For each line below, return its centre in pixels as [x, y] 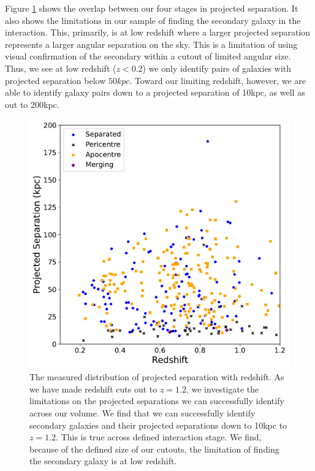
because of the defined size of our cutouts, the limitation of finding [154, 449]
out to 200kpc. [32, 104]
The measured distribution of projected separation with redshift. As [157, 377]
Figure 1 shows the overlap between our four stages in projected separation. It [152, 8]
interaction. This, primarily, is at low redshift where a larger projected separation [158, 32]
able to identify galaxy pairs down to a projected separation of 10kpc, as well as [155, 92]
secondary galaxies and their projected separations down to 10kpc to [158, 425]
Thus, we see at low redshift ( [61, 68]
